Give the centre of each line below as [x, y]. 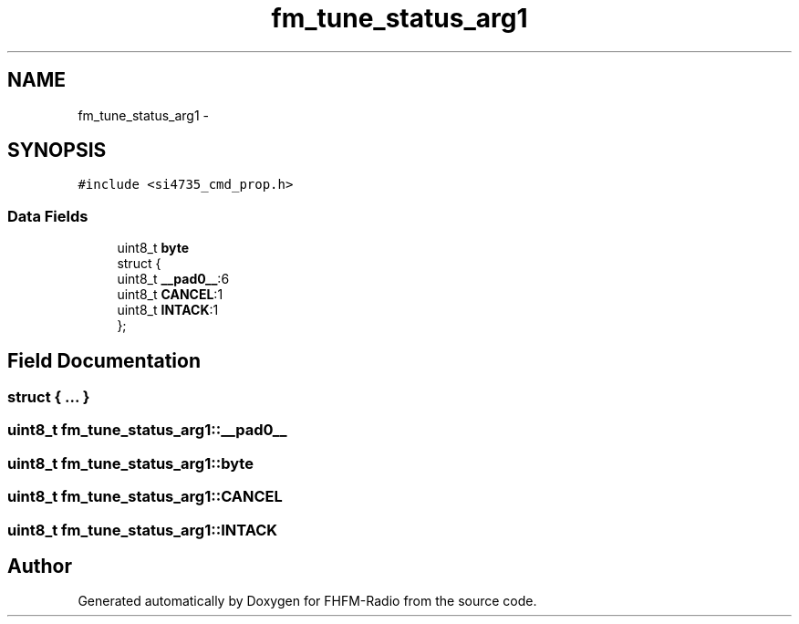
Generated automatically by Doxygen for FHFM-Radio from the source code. [307, 601]
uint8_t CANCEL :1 [170, 295]
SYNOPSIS [57, 151]
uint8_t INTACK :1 [168, 310]
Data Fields [48, 216]
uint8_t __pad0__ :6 [173, 279]
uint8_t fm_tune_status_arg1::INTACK [143, 530]
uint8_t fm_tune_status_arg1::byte [130, 463]
